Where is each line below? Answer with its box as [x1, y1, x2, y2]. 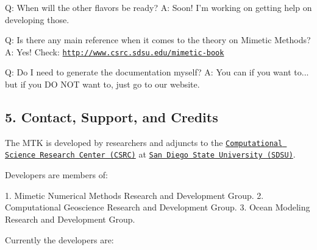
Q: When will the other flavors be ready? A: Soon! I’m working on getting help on [5, 1, 312, 13]
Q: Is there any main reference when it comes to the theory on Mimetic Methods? [5, 33, 311, 46]
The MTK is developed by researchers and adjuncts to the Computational [5, 136, 283, 148]
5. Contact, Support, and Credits [5, 108, 218, 127]
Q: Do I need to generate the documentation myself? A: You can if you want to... [5, 66, 309, 78]
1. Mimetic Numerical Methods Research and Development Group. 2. [5, 189, 264, 201]
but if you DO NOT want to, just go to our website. [5, 78, 200, 91]
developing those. [5, 13, 69, 26]
